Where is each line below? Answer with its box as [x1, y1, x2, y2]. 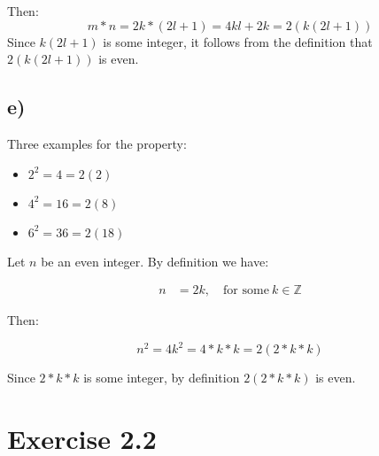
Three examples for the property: [7, 134, 187, 152]
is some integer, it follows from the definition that [103, 32, 373, 50]
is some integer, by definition [83, 368, 240, 387]
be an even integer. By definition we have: [41, 251, 269, 270]
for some [223, 284, 269, 298]
